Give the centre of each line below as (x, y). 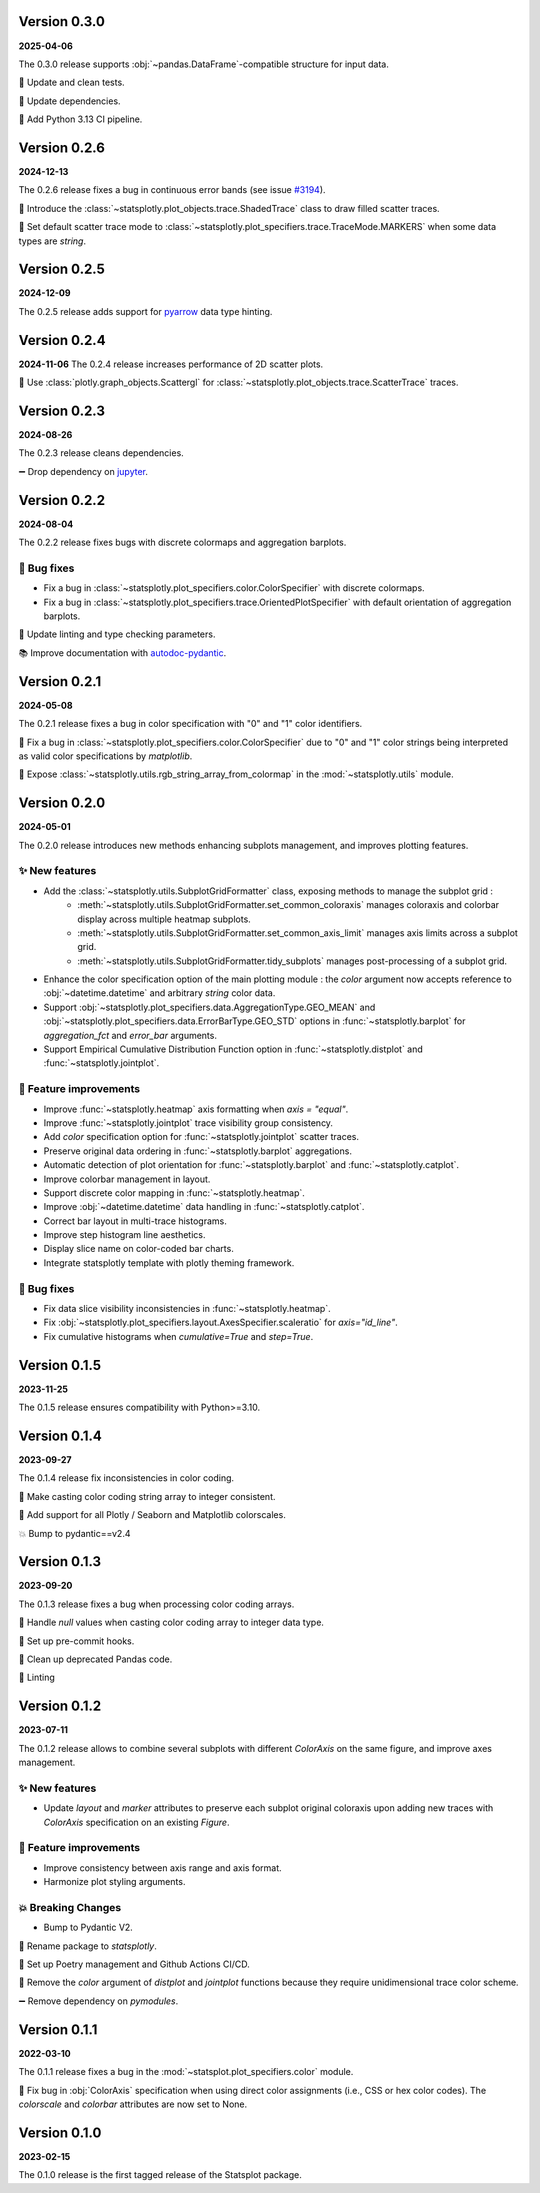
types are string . (52, 241)
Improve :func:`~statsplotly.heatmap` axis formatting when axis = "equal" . (196, 1109)
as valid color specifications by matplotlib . (105, 756)
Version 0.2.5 (61, 269)
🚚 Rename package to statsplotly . (87, 1946)
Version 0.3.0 (61, 21)
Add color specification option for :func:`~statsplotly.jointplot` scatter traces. (201, 1137)
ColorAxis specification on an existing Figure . (136, 1822)
